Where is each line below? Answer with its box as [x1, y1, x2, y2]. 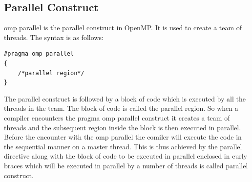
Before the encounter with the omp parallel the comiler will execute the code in [4, 132, 242, 142]
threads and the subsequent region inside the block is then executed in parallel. [4, 122, 241, 132]
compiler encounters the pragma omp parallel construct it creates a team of [4, 112, 230, 122]
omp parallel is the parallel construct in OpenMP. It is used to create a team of [4, 22, 242, 33]
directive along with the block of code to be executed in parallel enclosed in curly [4, 151, 247, 161]
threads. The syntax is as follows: [4, 32, 104, 42]
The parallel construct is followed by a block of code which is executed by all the [4, 93, 246, 103]
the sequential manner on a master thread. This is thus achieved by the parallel [4, 141, 242, 151]
